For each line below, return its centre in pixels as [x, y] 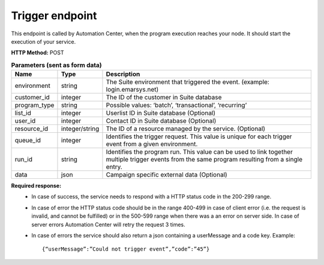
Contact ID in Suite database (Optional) [161, 121]
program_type [34, 105]
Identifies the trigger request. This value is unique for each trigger [199, 136]
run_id [24, 160]
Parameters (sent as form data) [56, 65]
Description [123, 74]
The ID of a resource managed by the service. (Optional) [186, 129]
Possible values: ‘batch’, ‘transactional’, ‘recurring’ [176, 105]
